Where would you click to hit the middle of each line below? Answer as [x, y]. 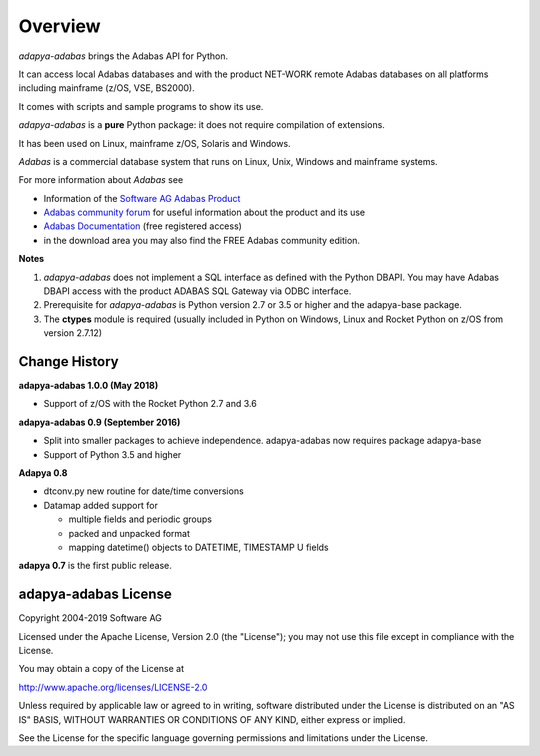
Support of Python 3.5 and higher [112, 454]
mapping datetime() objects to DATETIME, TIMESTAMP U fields [198, 547]
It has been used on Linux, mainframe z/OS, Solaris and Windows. [154, 143]
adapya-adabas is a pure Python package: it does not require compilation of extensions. [201, 125]
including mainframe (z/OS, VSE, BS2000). [106, 88]
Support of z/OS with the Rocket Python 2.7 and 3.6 [150, 404]
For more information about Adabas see [101, 180]
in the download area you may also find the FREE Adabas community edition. [201, 240]
